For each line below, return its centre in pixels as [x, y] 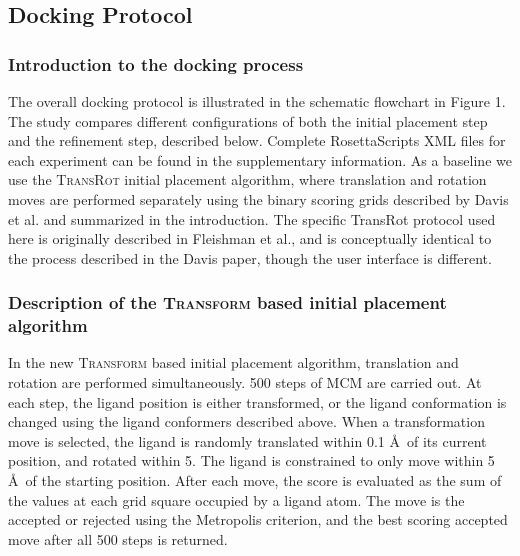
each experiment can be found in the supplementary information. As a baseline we [260, 159]
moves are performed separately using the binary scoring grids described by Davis [258, 198]
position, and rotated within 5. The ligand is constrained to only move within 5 [251, 460]
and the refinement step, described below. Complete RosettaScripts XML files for [257, 140]
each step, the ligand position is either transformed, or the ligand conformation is [257, 401]
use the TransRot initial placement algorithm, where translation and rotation [247, 179]
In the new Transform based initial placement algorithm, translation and [233, 362]
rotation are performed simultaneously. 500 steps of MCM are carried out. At [245, 382]
